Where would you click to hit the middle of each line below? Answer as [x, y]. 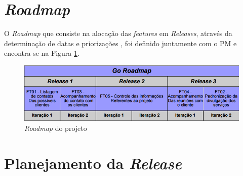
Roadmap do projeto [56, 128]
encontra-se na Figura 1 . [42, 53]
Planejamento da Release [93, 163]
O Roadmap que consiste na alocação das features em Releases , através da [118, 33]
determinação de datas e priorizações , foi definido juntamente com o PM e [120, 43]
